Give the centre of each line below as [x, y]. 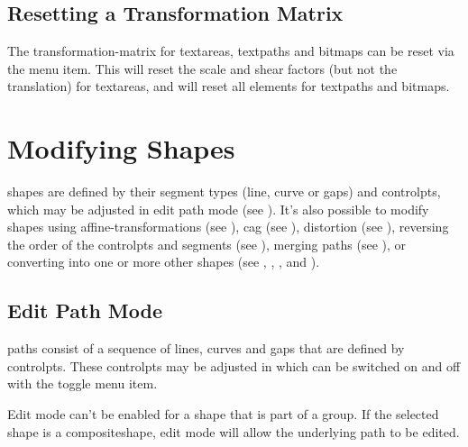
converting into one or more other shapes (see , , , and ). [164, 262]
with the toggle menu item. [83, 383]
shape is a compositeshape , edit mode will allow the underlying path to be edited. [234, 431]
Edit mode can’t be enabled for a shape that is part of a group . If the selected [223, 414]
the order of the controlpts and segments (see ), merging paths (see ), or [207, 244]
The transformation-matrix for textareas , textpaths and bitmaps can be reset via [231, 51]
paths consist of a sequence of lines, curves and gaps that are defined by [206, 348]
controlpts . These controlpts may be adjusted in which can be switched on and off [234, 365]
